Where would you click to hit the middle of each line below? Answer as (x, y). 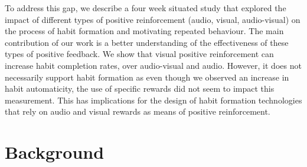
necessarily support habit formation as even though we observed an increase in (147, 77)
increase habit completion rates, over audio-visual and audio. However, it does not (153, 65)
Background (55, 152)
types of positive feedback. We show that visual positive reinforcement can (139, 54)
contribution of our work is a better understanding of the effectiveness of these (147, 42)
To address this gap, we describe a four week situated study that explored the (146, 8)
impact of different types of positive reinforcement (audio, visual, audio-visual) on (153, 19)
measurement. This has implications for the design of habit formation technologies (153, 100)
